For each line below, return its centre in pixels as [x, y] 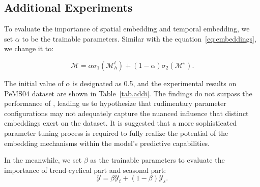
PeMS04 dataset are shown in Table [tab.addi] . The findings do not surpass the [128, 93]
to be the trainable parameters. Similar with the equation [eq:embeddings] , [139, 38]
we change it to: [29, 48]
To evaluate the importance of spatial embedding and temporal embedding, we [127, 29]
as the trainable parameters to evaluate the [157, 160]
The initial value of [34, 83]
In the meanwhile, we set [43, 160]
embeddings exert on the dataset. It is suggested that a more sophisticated [121, 123]
